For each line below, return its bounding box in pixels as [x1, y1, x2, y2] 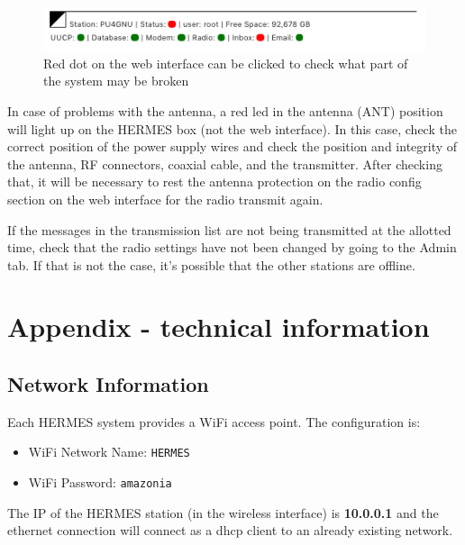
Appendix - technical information [7, 308, 430, 345]
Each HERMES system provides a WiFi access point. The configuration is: [7, 412, 421, 431]
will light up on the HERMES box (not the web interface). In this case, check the [7, 119, 457, 138]
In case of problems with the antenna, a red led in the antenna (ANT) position [7, 101, 443, 120]
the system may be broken [43, 71, 189, 90]
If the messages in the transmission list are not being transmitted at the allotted [7, 220, 451, 239]
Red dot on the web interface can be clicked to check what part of [43, 53, 408, 72]
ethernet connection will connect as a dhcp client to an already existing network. [7, 521, 453, 540]
